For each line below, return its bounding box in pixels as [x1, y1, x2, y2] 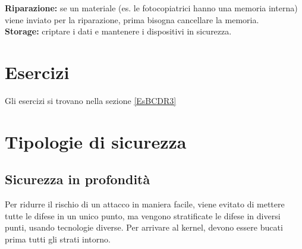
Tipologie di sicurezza [5, 129, 187, 153]
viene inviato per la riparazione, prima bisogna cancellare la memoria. [5, 13, 259, 26]
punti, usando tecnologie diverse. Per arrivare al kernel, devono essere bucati [5, 221, 283, 234]
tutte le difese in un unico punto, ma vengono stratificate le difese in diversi [5, 209, 281, 222]
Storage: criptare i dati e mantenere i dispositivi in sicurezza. [5, 25, 232, 37]
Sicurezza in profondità [5, 170, 150, 188]
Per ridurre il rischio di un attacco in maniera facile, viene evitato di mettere [5, 198, 285, 210]
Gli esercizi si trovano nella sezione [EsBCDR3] [5, 94, 177, 106]
